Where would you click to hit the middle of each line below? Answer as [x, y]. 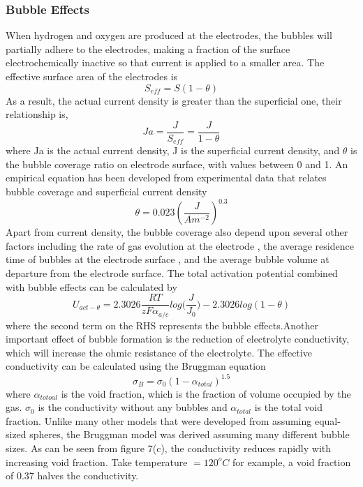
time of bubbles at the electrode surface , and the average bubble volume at [168, 259]
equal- [327, 420]
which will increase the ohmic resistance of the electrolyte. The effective [159, 352]
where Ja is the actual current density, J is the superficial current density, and [173, 150]
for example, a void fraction [291, 462]
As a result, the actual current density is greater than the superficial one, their [174, 100]
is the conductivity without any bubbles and [133, 407]
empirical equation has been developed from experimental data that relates [166, 178]
